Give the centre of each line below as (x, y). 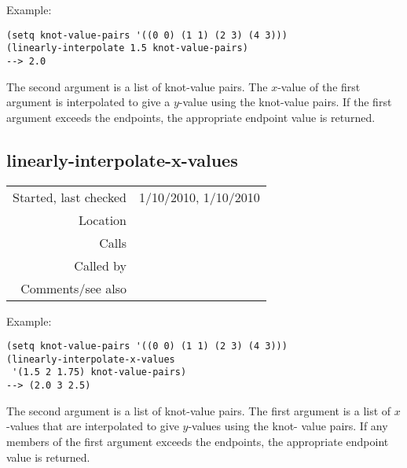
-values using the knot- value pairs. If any (288, 426)
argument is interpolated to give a (88, 102)
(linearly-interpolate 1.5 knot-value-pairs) (127, 48)
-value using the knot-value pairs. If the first (285, 102)
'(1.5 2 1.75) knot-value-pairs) (99, 372)
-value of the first (319, 86)
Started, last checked (70, 197)
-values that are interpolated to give (93, 426)
